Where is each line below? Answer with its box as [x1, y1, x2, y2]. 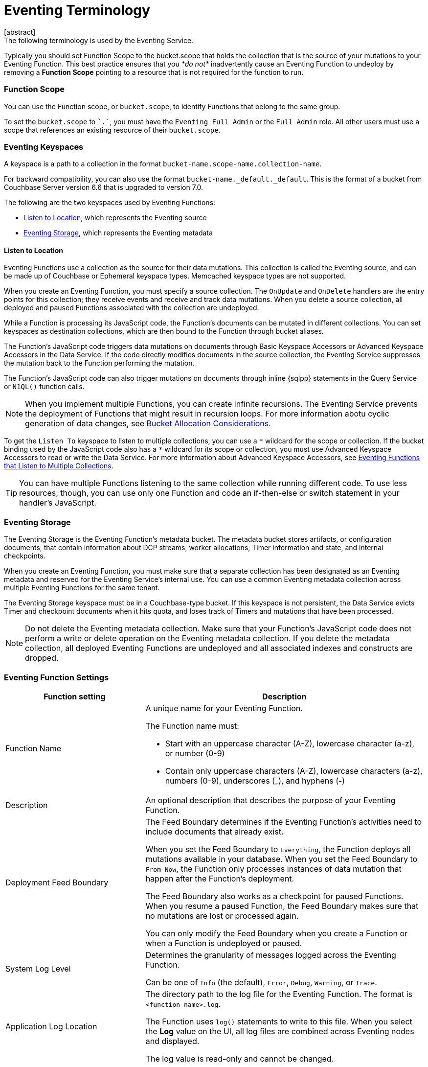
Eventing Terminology [4, 2, 150, 19]
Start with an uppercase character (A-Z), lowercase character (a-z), [165, 738, 415, 748]
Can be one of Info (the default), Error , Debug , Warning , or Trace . [145, 977, 377, 987]
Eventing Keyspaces [4, 141, 84, 152]
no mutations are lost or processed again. [145, 910, 299, 921]
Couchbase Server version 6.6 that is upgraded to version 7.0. [4, 183, 203, 192]
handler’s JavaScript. [19, 498, 96, 508]
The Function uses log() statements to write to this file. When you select [145, 1016, 412, 1026]
